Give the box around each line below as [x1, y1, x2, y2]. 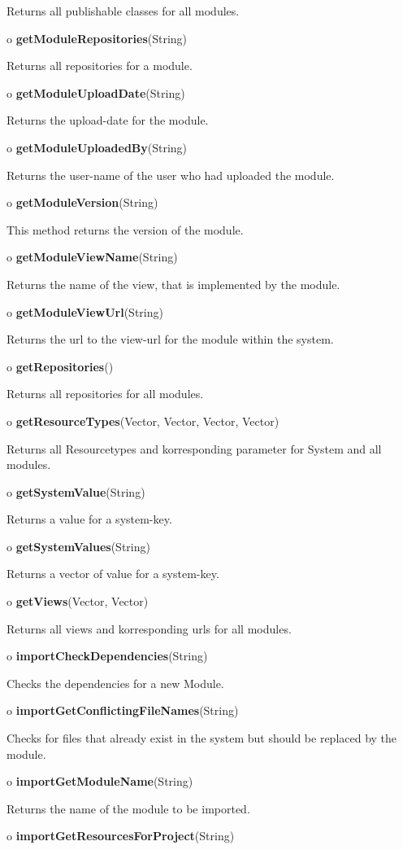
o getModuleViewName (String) [6, 248, 178, 265]
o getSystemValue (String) [6, 483, 145, 500]
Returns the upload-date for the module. [6, 112, 209, 129]
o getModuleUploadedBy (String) [6, 138, 188, 156]
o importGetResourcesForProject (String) [6, 827, 235, 844]
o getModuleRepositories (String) [6, 29, 188, 46]
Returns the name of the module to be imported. [6, 800, 250, 817]
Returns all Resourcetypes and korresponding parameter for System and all [6, 440, 382, 457]
